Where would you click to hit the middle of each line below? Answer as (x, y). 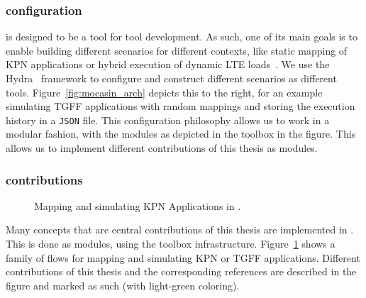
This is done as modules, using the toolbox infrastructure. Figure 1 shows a (171, 244)
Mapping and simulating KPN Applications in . (138, 205)
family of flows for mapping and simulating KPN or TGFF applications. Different (183, 257)
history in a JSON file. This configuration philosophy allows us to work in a (168, 120)
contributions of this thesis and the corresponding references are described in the (181, 271)
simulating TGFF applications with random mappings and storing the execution (181, 106)
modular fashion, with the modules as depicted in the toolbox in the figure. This (181, 134)
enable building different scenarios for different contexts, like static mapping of (177, 50)
